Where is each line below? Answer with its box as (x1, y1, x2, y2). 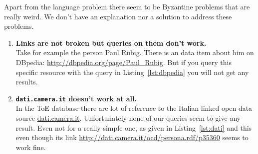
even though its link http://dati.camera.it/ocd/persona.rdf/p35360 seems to (15, 132, 249, 143)
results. (15, 77, 38, 87)
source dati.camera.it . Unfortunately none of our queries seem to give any (15, 113, 241, 123)
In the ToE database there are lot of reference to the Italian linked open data (15, 103, 253, 113)
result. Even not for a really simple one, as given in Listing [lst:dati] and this (15, 122, 252, 133)
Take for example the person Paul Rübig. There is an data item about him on (15, 47, 254, 58)
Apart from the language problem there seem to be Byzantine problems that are (4, 1, 250, 11)
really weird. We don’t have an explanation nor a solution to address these (4, 11, 232, 21)
